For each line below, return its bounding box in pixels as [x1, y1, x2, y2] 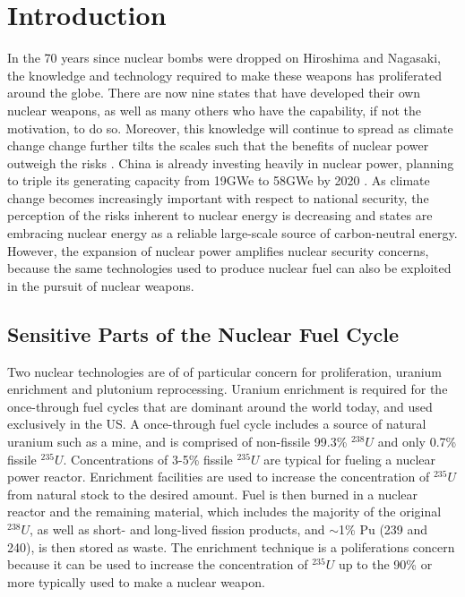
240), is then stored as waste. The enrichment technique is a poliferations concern [7, 537, 455, 556]
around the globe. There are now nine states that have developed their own [7, 83, 421, 102]
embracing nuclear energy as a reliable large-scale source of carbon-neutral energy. [7, 224, 458, 243]
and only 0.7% [377, 432, 457, 451]
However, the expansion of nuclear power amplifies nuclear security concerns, [7, 241, 429, 260]
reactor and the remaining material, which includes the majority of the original [7, 502, 442, 521]
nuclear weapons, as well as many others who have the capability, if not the [7, 100, 421, 119]
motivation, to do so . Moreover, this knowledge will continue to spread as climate [7, 118, 453, 137]
